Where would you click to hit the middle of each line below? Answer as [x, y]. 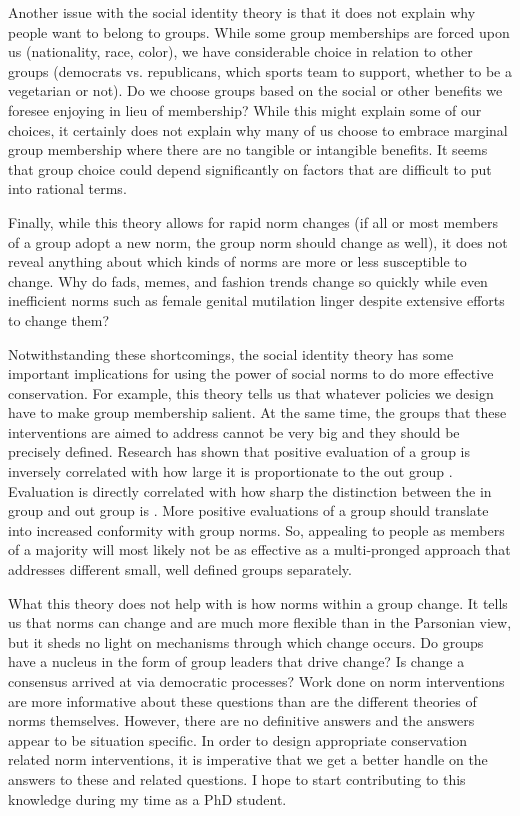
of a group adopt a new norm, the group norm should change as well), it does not [258, 241]
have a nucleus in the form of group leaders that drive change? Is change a [236, 661]
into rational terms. [67, 188]
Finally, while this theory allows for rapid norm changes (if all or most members [253, 221]
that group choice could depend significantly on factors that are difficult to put [250, 168]
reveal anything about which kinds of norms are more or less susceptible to [237, 261]
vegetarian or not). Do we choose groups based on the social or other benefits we [255, 90]
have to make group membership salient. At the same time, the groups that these [257, 412]
